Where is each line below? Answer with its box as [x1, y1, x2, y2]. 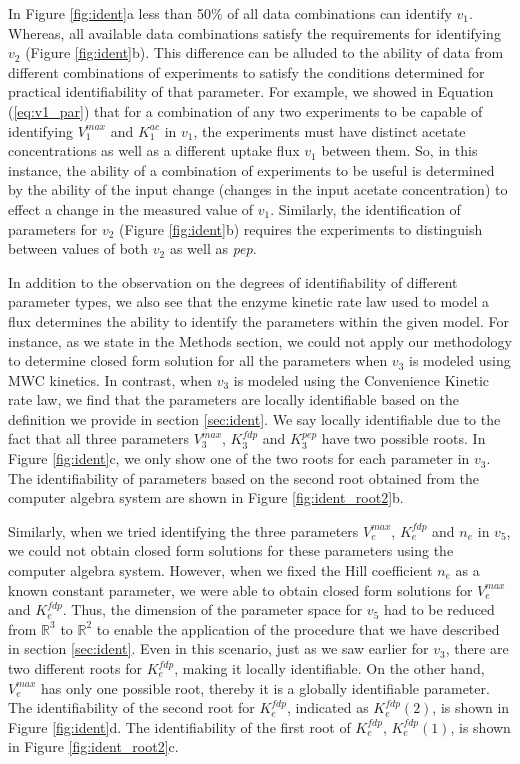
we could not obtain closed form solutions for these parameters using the [8, 540, 454, 561]
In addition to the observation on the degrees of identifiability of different [8, 271, 458, 292]
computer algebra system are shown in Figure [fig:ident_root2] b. [8, 487, 404, 508]
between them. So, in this [321, 140, 478, 161]
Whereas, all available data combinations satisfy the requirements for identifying [8, 22, 501, 43]
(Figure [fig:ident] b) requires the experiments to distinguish [119, 218, 483, 239]
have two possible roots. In [321, 428, 486, 449]
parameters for [8, 218, 98, 239]
